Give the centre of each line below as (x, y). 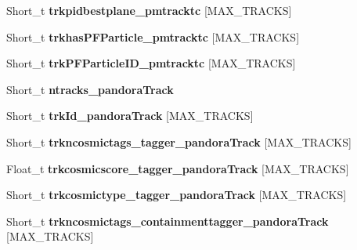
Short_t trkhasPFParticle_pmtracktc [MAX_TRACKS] (153, 36)
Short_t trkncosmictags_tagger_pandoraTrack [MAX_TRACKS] (179, 141)
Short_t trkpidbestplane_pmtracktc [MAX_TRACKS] (149, 10)
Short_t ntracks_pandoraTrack (90, 89)
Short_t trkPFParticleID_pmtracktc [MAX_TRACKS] (151, 63)
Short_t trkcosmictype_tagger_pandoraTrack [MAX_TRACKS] (177, 195)
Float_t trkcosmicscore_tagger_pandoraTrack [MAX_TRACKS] (178, 168)
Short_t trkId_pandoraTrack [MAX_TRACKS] (130, 116)
